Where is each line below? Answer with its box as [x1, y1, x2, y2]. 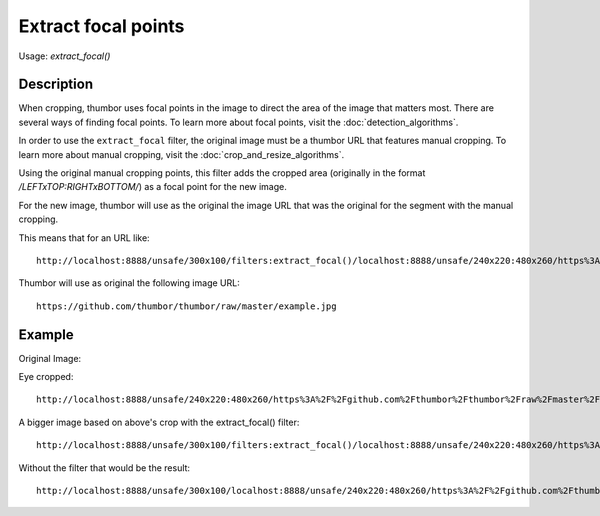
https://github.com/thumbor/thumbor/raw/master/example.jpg [36, 300, 337, 312]
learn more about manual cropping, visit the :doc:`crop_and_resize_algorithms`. [18, 148, 345, 160]
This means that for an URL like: [18, 231, 150, 244]
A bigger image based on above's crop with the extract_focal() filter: [18, 416, 300, 428]
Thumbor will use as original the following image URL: [18, 277, 240, 289]
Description [18, 76, 94, 93]
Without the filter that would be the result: [18, 461, 190, 474]
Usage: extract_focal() [18, 50, 111, 62]
